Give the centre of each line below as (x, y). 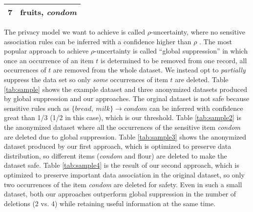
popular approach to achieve (46, 51)
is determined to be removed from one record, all (174, 60)
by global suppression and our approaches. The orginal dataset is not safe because (127, 98)
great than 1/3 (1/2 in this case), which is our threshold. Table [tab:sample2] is (123, 117)
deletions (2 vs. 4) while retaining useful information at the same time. (110, 203)
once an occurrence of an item (49, 60)
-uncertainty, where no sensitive (198, 32)
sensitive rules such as (37, 108)
